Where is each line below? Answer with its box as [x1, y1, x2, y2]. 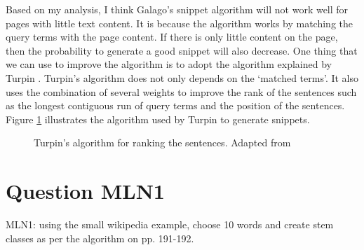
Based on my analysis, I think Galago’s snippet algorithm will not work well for [6, 2, 349, 16]
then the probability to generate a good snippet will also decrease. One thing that [6, 43, 358, 57]
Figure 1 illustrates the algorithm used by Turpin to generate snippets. [6, 111, 310, 126]
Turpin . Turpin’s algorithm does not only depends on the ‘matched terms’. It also [6, 70, 359, 85]
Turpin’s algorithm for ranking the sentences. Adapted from [34, 135, 291, 150]
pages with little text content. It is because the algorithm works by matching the [6, 15, 353, 30]
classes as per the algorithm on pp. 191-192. [6, 230, 194, 245]
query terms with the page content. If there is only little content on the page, [6, 29, 338, 44]
